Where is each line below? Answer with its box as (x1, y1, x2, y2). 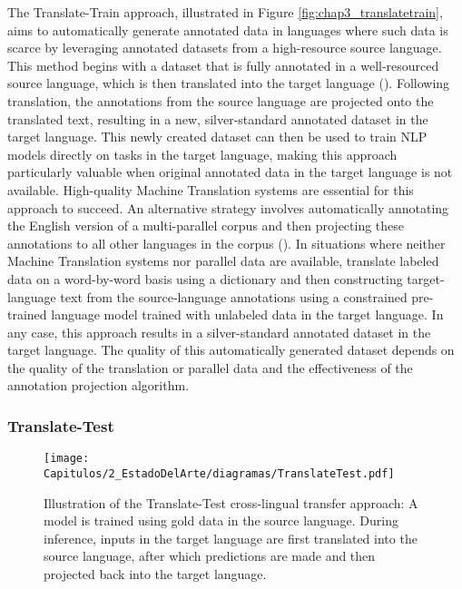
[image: (44, 452, 90, 466)
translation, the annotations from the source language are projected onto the (7, 91, 434, 110)
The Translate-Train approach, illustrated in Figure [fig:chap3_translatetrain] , (7, 3, 443, 21)
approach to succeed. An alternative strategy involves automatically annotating (7, 198, 449, 217)
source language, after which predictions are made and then (44, 546, 376, 565)
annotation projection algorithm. (7, 376, 190, 395)
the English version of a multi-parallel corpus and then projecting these (7, 216, 405, 235)
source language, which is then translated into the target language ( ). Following (7, 74, 450, 93)
